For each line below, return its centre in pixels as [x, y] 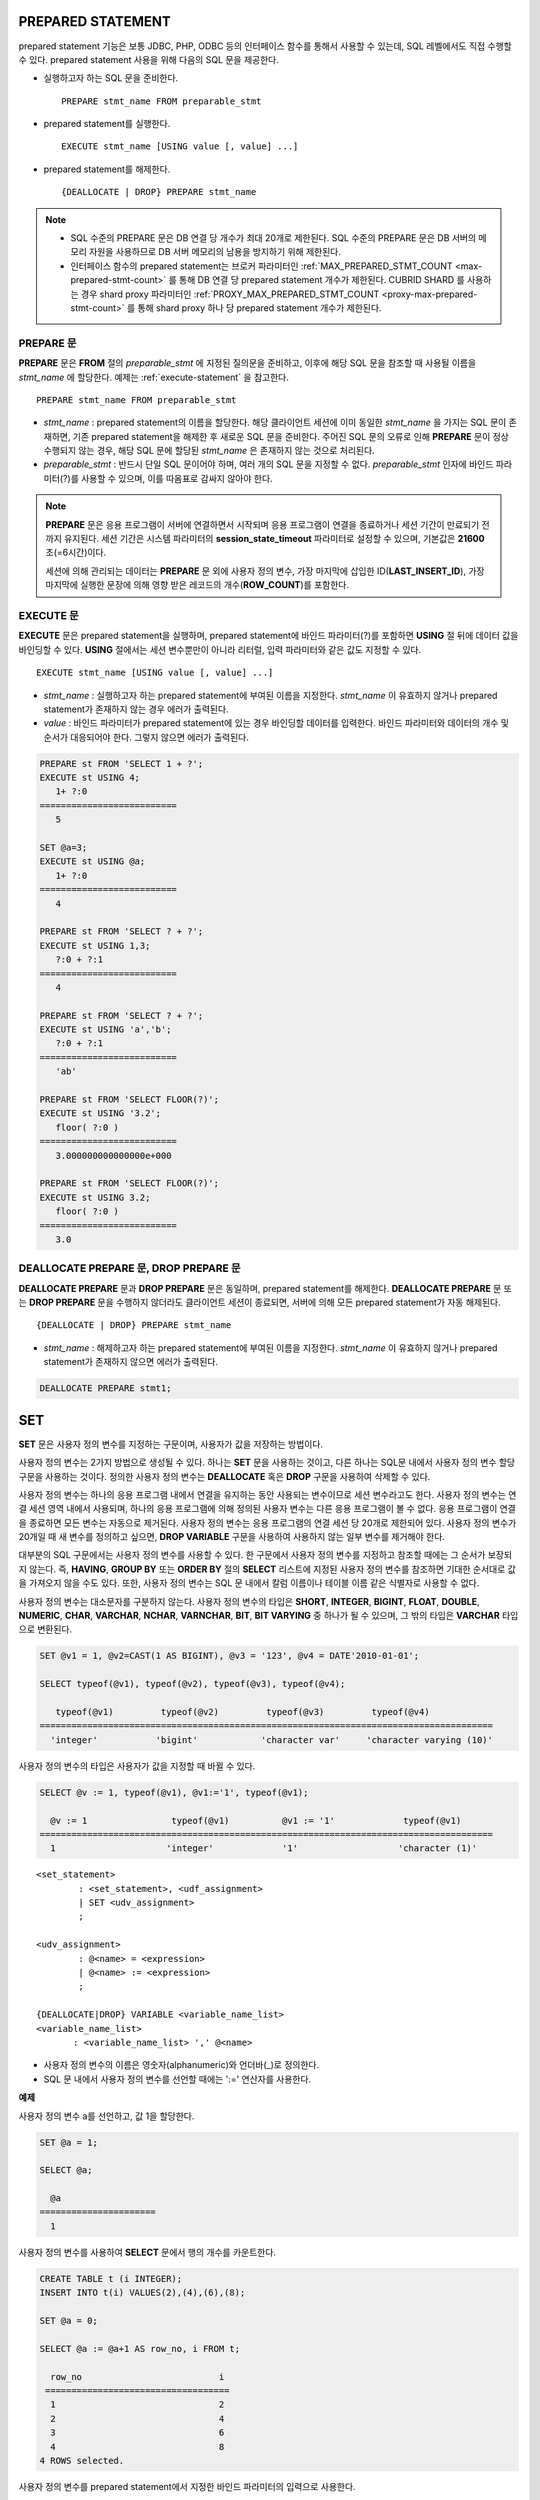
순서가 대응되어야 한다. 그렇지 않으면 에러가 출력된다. [146, 737]
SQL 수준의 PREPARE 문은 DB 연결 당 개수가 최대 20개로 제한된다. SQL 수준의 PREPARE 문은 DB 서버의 [273, 238]
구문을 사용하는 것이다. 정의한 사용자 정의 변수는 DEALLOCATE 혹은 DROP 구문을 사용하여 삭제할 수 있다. [224, 1476]
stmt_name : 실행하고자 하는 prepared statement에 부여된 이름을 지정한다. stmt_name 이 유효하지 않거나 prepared [270, 695]
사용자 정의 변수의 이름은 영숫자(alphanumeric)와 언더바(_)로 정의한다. [181, 2065]
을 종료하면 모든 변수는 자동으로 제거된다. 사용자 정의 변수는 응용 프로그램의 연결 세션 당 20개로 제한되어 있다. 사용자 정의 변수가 [267, 1522]
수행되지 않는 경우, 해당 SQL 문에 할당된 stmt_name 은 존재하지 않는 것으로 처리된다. [209, 451]
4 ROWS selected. [82, 2460]
